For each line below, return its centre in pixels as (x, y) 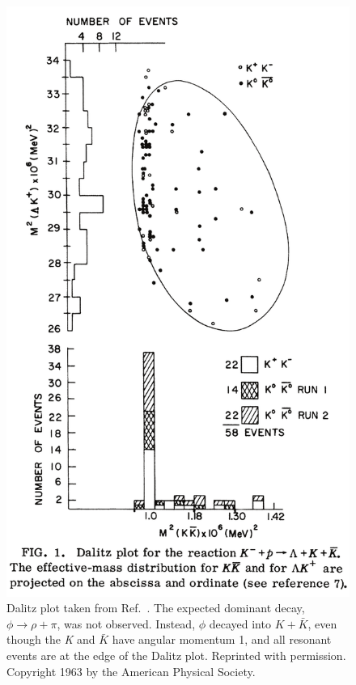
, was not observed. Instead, (126, 623)
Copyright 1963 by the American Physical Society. (131, 671)
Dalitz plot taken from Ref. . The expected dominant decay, (156, 608)
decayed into (240, 623)
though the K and (51, 639)
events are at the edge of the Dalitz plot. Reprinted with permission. (176, 655)
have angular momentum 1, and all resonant (222, 639)
